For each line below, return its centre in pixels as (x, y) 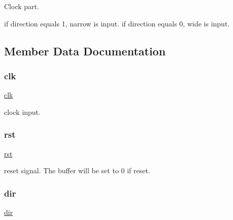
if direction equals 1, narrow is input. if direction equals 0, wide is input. (117, 23)
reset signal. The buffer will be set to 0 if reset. (77, 170)
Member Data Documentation (85, 51)
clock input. (22, 112)
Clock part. (22, 6)
